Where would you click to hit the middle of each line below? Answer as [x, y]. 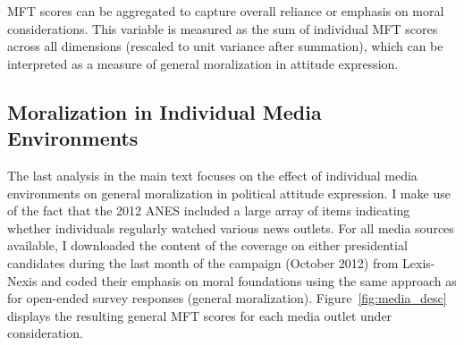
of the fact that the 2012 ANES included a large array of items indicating [209, 210]
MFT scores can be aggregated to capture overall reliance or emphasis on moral [226, 11]
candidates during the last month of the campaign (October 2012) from [203, 262]
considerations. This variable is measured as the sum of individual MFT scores [223, 28]
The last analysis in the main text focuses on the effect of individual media [212, 175]
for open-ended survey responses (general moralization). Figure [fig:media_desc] [227, 298]
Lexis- [419, 262]
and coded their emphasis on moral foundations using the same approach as [249, 280]
